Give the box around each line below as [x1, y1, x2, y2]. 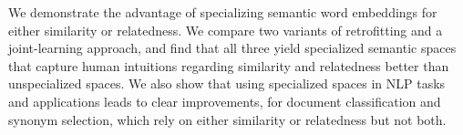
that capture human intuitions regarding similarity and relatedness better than [8, 56, 449, 75]
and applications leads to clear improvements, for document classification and [8, 91, 441, 110]
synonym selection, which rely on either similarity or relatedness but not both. [8, 109, 447, 129]
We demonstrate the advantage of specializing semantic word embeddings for [8, 3, 437, 21]
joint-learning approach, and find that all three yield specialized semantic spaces [8, 38, 457, 57]
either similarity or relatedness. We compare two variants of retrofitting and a [8, 20, 443, 39]
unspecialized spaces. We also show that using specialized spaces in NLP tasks [8, 74, 446, 93]
